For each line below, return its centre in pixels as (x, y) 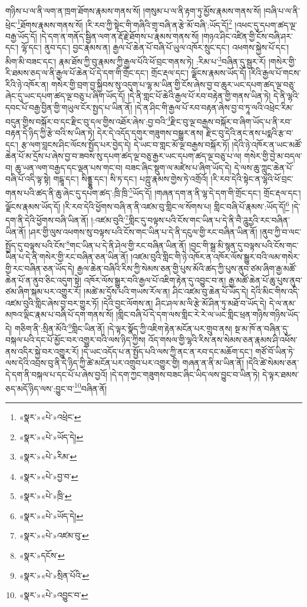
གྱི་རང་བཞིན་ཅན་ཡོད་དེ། (40, 268)
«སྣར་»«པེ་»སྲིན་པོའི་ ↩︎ (54, 575)
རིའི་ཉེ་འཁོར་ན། (27, 84)
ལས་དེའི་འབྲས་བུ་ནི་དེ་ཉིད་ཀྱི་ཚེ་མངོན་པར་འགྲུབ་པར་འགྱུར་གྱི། (93, 363)
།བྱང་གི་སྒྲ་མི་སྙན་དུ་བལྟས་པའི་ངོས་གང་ (244, 245)
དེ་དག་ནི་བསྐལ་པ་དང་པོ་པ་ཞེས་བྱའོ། (57, 375)
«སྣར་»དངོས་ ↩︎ (42, 555)
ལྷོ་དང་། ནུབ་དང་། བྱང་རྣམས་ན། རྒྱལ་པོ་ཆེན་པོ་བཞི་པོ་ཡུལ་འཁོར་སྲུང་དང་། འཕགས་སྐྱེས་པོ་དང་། (155, 47)
